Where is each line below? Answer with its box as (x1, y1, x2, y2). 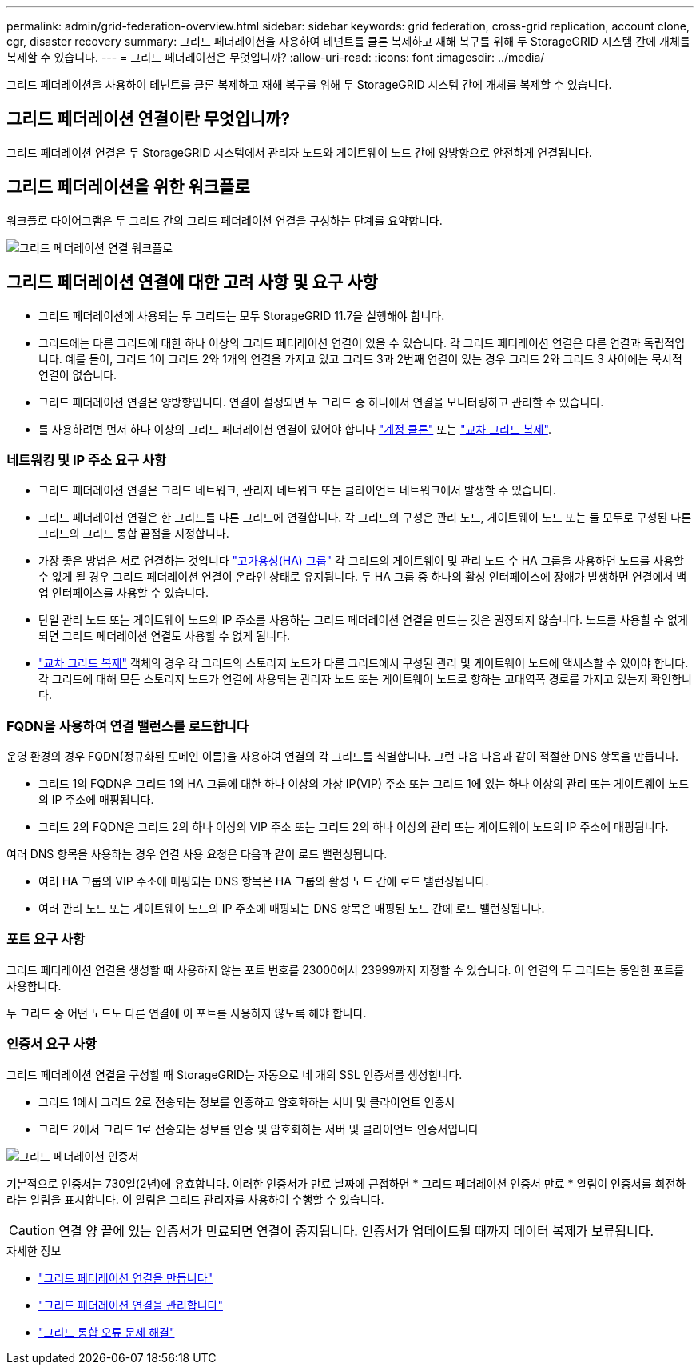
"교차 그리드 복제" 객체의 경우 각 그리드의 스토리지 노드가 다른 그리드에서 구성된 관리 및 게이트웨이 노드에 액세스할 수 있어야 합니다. (38, 656, 689, 670)
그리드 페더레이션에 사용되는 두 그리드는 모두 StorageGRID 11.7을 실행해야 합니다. (38, 308, 445, 322)
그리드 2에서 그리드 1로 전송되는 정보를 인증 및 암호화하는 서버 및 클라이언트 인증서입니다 (38, 1121, 479, 1136)
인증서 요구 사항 (6, 1036, 97, 1053)
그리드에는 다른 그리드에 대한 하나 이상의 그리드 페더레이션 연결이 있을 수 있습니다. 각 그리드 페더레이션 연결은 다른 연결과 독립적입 (38, 335, 686, 350)
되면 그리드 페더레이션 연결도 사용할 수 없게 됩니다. (38, 629, 290, 643)
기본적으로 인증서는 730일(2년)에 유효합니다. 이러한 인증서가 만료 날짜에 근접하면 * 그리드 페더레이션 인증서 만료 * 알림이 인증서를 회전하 (6, 1176, 686, 1190)
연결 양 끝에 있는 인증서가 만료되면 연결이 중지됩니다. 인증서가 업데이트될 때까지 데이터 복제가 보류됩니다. (58, 1222, 654, 1239)
